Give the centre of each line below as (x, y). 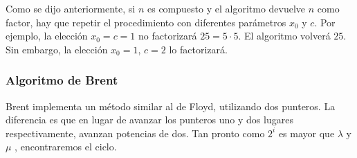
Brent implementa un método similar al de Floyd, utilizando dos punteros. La (171, 106)
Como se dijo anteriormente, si (71, 8)
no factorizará (168, 36)
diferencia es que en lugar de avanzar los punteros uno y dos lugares (149, 120)
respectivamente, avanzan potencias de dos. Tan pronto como (135, 133)
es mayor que (306, 133)
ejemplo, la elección (47, 36)
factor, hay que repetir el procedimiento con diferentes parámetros (146, 22)
